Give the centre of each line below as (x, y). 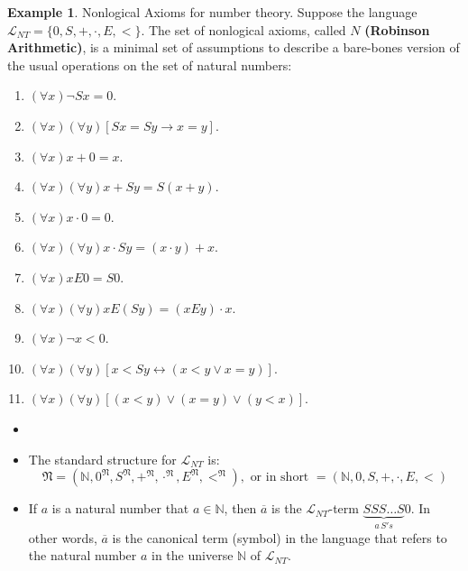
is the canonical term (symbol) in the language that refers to (280, 537)
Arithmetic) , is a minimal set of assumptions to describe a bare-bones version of (234, 47)
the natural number (83, 555)
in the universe (193, 555)
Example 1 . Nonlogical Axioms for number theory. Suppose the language (212, 12)
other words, (63, 537)
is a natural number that (120, 508)
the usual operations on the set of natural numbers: (150, 64)
